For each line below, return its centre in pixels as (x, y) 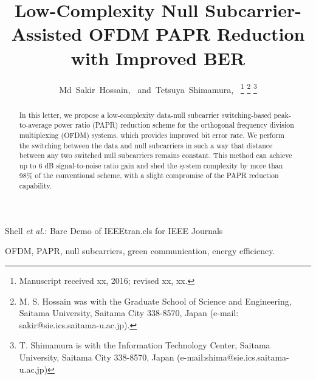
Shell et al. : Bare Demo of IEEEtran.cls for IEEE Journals (114, 230)
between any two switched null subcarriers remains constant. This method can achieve (156, 155)
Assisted (47, 34)
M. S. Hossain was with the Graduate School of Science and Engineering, (155, 301)
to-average (35, 125)
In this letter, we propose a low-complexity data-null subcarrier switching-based (145, 115)
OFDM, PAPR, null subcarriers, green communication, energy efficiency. (140, 251)
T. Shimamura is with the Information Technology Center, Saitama (145, 345)
